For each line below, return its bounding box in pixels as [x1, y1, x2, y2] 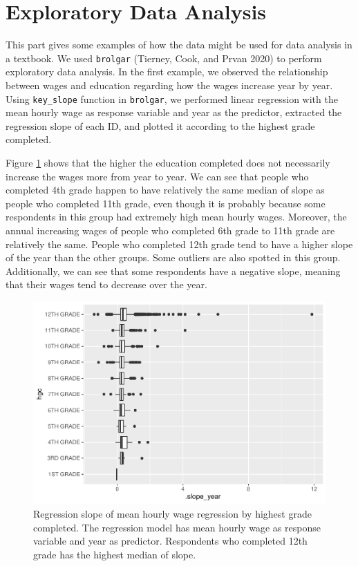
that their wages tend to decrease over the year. [6, 277, 207, 292]
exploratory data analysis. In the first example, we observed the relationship [6, 64, 328, 79]
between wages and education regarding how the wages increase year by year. [6, 77, 333, 92]
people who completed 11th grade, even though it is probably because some [6, 196, 326, 210]
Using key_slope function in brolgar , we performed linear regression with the [6, 91, 338, 106]
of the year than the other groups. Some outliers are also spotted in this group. [6, 250, 341, 265]
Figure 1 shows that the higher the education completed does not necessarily [6, 155, 330, 169]
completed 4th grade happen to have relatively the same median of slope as [6, 182, 325, 197]
